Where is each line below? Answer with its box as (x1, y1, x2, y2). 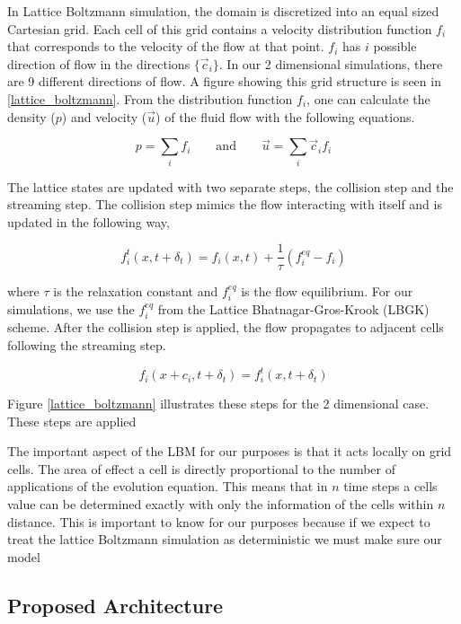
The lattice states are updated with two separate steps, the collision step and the (7, 177, 454, 196)
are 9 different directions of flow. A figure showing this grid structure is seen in (7, 72, 441, 91)
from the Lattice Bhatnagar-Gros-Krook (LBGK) (157, 299, 430, 318)
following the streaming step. (7, 335, 166, 354)
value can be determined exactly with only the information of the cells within (7, 495, 434, 514)
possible (373, 37, 417, 56)
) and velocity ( (61, 107, 147, 126)
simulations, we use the (7, 299, 135, 318)
